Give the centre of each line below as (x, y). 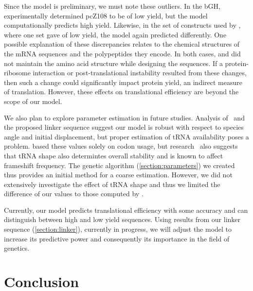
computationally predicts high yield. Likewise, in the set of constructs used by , (122, 25)
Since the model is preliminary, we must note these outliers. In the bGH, (112, 6)
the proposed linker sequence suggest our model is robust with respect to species (124, 127)
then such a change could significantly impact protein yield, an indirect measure (123, 82)
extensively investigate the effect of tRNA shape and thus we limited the (112, 184)
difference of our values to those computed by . (74, 194)
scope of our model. (33, 101)
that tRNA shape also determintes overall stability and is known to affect (114, 155)
